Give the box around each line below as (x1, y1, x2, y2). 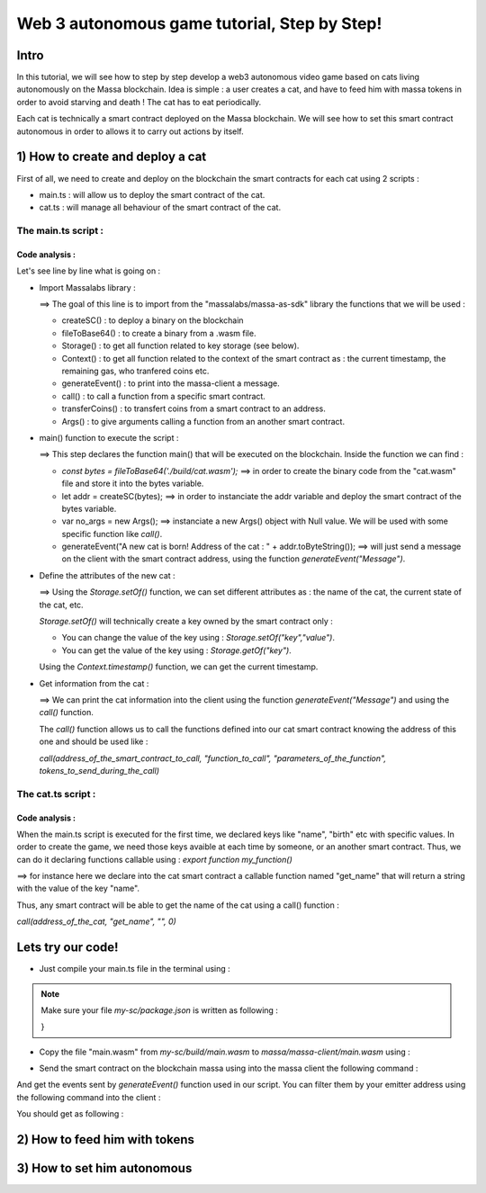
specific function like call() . (61, 528, 163, 539)
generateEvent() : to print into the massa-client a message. (61, 378, 280, 389)
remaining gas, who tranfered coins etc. (61, 365, 210, 376)
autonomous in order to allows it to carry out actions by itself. (16, 126, 245, 137)
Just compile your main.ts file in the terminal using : (39, 964, 231, 974)
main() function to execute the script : (39, 432, 179, 443)
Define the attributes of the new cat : (39, 570, 175, 580)
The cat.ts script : (16, 787, 96, 800)
